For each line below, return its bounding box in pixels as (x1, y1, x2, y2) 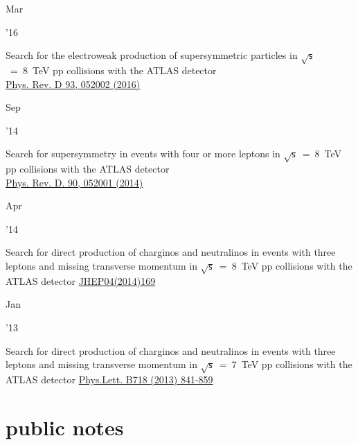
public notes (6, 412, 124, 441)
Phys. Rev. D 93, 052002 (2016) (6, 76, 141, 91)
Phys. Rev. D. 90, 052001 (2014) (6, 175, 143, 189)
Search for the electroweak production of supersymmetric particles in (6, 48, 298, 62)
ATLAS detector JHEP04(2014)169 (6, 273, 156, 288)
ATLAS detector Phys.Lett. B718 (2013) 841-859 (6, 372, 213, 386)
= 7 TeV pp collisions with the (219, 357, 352, 372)
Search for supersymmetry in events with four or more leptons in (6, 146, 280, 161)
